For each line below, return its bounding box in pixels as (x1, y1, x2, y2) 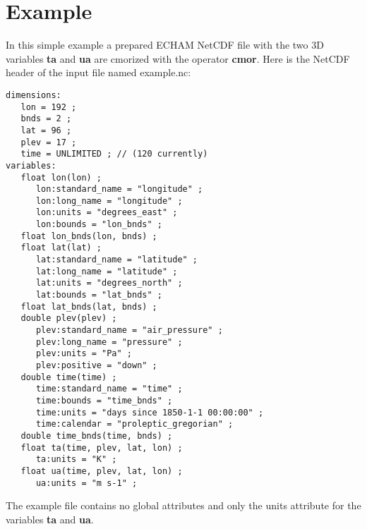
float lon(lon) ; (20, 172, 102, 183)
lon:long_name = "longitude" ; (35, 195, 183, 206)
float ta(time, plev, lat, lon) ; (20, 442, 183, 453)
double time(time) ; (20, 372, 117, 382)
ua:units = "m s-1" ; (35, 478, 138, 488)
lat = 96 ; (20, 125, 72, 135)
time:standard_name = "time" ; (35, 384, 183, 394)
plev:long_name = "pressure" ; (35, 336, 183, 347)
